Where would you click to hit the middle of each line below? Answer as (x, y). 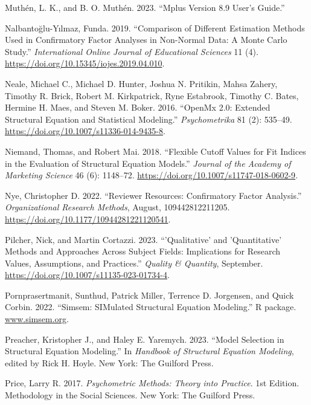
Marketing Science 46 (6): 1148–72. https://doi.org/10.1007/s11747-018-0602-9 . (152, 175)
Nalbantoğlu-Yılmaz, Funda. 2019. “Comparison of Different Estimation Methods (155, 28)
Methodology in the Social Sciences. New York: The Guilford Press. (130, 395)
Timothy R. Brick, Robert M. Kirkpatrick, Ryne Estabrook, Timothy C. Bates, (152, 95)
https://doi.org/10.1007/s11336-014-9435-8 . (85, 131)
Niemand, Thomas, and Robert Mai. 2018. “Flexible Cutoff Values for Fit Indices (155, 151)
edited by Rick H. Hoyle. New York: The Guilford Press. (109, 362)
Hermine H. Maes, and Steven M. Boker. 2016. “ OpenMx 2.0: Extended (138, 107)
